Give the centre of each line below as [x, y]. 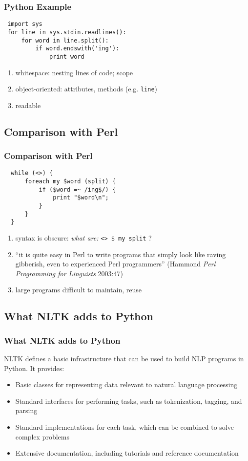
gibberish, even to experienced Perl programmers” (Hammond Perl [115, 264]
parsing [26, 410]
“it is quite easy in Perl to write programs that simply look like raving [121, 254]
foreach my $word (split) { [70, 181]
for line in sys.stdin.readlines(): [67, 32]
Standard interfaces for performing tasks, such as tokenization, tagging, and [129, 401]
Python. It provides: [34, 368]
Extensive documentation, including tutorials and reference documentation [127, 453]
